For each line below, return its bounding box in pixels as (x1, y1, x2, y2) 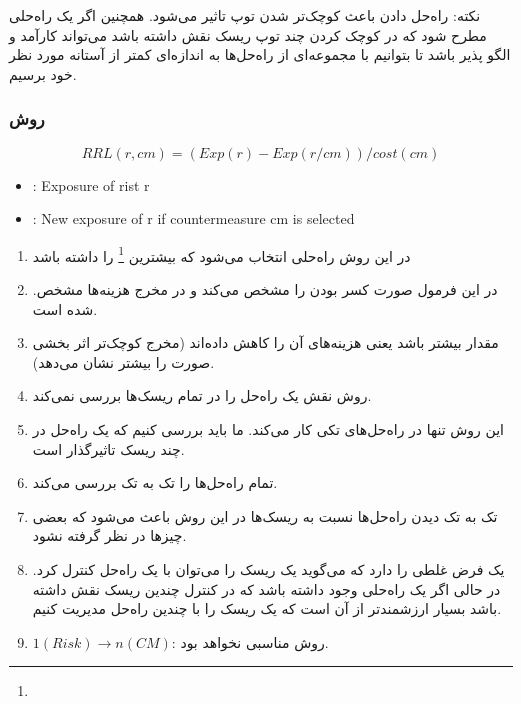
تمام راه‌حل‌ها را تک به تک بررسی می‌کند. (32, 472, 278, 493)
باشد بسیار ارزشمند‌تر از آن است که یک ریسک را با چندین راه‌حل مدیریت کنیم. (32, 598, 502, 619)
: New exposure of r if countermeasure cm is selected (32, 208, 355, 229)
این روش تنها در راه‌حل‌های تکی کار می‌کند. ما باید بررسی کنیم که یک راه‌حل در (32, 419, 504, 439)
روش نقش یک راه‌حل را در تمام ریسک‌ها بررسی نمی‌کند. (32, 385, 372, 406)
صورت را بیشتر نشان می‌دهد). (32, 351, 215, 372)
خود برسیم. (9, 63, 77, 84)
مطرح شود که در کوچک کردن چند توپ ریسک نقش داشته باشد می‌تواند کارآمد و (9, 24, 487, 45)
